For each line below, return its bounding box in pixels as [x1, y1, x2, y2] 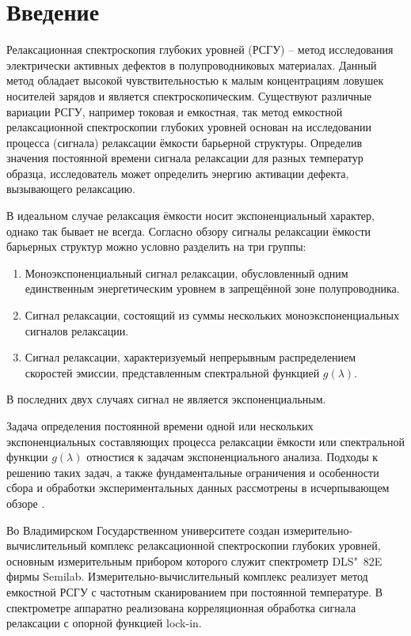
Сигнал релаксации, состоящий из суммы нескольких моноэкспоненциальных [25, 307, 399, 324]
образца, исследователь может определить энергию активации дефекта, [6, 165, 349, 181]
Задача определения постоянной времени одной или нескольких [6, 418, 314, 433]
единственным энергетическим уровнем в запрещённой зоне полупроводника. [25, 280, 400, 297]
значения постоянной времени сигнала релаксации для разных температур [6, 150, 363, 166]
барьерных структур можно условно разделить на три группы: [6, 238, 306, 255]
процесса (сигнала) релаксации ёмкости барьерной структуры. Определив [6, 134, 363, 150]
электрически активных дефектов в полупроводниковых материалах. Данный [6, 56, 377, 73]
